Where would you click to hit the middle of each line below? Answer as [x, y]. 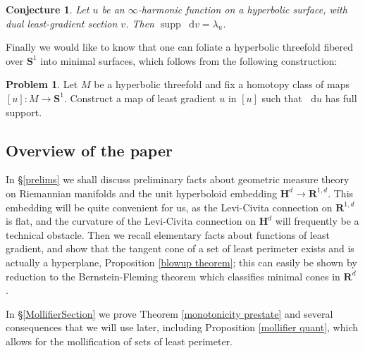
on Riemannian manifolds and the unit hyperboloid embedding [141, 193]
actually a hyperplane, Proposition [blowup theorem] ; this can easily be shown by [181, 262]
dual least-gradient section [62, 23]
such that [282, 98]
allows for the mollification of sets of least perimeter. [119, 341]
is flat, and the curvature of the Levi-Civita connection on [131, 221]
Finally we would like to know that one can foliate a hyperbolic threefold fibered [180, 47]
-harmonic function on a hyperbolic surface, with [242, 9]
